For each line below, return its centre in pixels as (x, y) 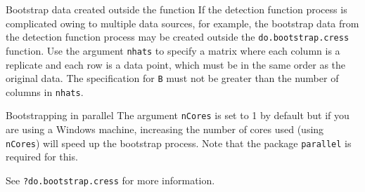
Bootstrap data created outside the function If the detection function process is (177, 9)
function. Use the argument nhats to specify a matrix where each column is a (173, 50)
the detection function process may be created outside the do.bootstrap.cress (178, 37)
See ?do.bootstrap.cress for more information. (110, 180)
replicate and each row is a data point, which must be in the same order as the (176, 64)
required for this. (42, 157)
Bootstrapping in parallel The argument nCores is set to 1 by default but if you (178, 115)
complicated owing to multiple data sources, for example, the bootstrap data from (182, 23)
